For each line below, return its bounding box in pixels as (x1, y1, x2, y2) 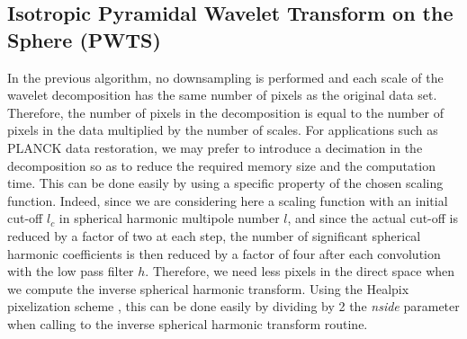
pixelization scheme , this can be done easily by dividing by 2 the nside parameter (7, 297, 460, 316)
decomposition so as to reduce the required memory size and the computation (7, 156, 436, 174)
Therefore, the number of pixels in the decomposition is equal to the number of (7, 103, 444, 121)
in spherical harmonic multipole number (58, 209, 280, 227)
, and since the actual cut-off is (287, 209, 459, 227)
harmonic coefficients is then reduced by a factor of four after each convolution (7, 244, 441, 263)
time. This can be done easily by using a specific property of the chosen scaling (7, 174, 444, 192)
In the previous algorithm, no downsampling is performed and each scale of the (7, 67, 444, 86)
